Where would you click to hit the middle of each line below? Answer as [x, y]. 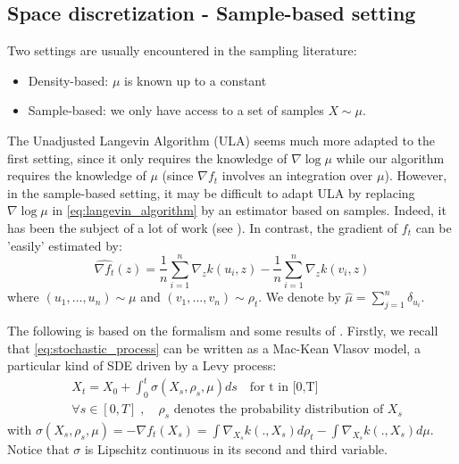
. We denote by [300, 297]
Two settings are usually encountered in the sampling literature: [182, 50]
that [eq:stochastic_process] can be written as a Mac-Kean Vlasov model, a [214, 348]
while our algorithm [390, 157]
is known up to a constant [195, 80]
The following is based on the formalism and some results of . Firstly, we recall [223, 331]
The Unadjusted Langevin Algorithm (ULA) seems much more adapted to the [221, 140]
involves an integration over [297, 175]
